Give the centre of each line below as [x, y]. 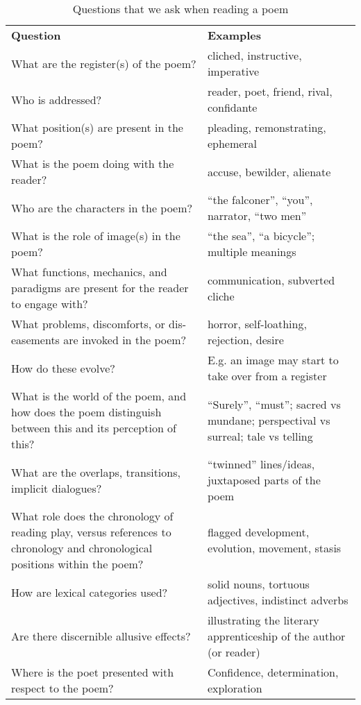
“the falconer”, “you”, [260, 199]
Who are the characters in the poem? [102, 207]
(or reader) [234, 652]
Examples [234, 35]
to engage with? [50, 304]
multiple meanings [252, 252]
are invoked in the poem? [125, 340]
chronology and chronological [82, 548]
